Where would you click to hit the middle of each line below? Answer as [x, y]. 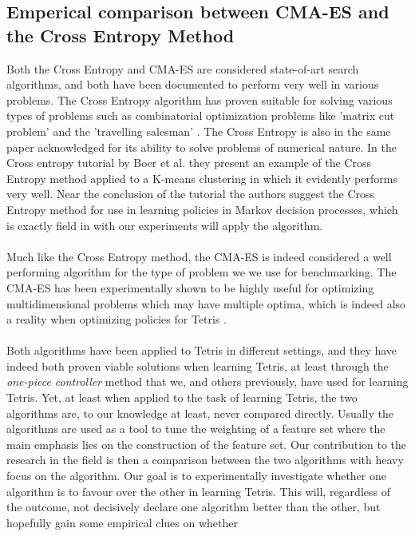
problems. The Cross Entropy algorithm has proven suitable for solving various [200, 99]
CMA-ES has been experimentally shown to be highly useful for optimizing [190, 287]
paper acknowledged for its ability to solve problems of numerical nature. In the [202, 147]
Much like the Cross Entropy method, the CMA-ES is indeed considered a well [199, 256]
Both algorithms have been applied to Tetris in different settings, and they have [202, 350]
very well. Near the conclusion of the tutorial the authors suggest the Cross [191, 194]
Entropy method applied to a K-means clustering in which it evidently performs [202, 178]
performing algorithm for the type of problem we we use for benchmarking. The [202, 272]
